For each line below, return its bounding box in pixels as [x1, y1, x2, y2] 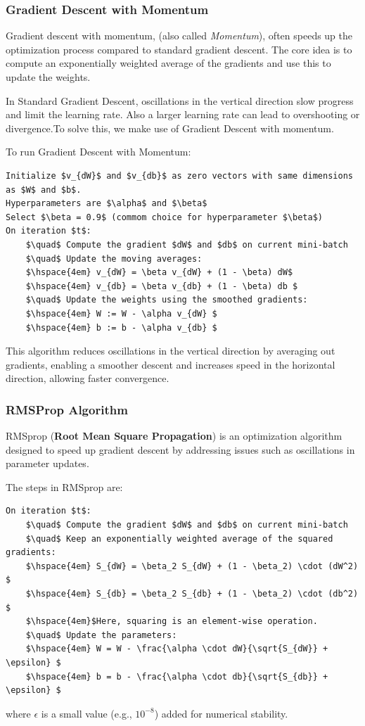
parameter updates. [6, 456, 89, 471]
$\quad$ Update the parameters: [25, 630, 177, 640]
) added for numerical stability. [154, 706, 288, 720]
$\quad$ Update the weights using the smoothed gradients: [25, 295, 308, 305]
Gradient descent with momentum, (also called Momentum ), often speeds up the [6, 28, 353, 43]
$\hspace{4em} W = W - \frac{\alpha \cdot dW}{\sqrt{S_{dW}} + [25, 644, 328, 654]
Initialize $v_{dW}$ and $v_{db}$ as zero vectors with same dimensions [6, 170, 353, 181]
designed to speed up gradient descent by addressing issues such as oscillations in [6, 442, 355, 457]
